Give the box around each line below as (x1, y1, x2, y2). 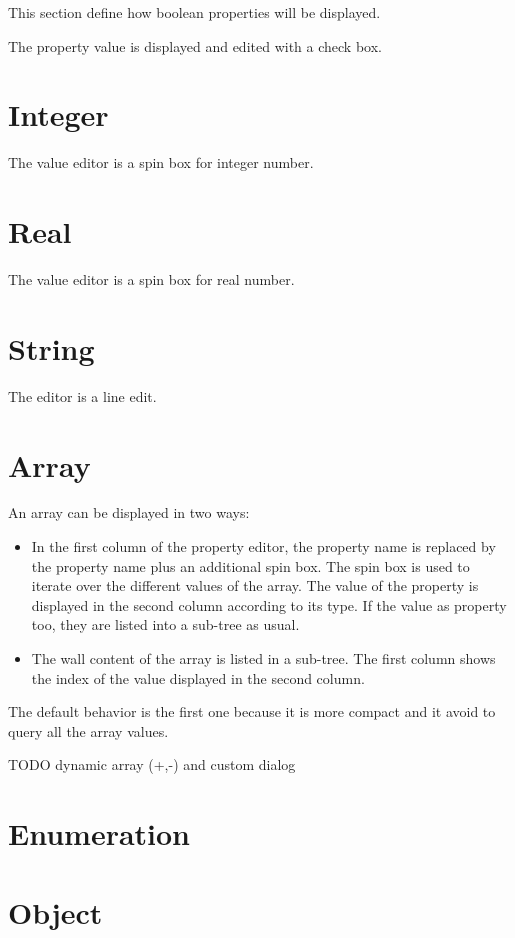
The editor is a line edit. (8, 385, 157, 406)
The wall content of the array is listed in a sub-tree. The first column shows (31, 648, 496, 669)
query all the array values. (8, 720, 169, 741)
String (8, 327, 95, 368)
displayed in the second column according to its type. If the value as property (31, 594, 507, 615)
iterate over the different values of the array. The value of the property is (31, 575, 479, 596)
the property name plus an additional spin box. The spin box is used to (31, 555, 470, 576)
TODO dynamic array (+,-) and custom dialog (8, 754, 296, 775)
